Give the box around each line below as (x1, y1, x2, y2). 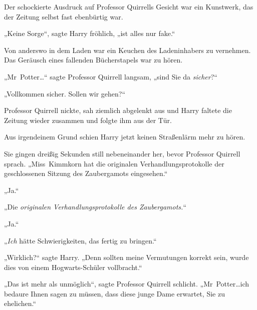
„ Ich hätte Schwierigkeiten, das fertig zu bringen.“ (4, 235, 157, 245)
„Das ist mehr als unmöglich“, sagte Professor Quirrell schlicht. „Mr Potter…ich (4, 278, 249, 289)
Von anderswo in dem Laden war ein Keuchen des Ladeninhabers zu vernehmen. (4, 44, 251, 55)
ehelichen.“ (4, 298, 37, 308)
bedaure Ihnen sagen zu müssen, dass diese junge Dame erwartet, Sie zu (4, 288, 225, 298)
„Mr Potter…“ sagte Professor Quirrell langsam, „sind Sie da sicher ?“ (4, 71, 217, 81)
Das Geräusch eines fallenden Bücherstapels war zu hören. (4, 54, 183, 65)
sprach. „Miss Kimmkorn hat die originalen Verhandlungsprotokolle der (4, 158, 224, 168)
